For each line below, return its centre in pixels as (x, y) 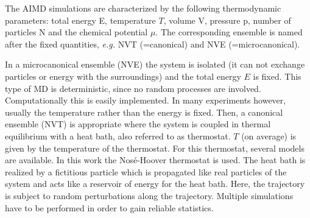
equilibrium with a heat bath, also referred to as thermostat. (118, 135)
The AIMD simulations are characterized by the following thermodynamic (143, 8)
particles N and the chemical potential (76, 32)
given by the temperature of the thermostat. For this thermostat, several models (155, 148)
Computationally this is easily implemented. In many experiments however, (146, 100)
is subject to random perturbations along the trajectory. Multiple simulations (149, 195)
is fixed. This (277, 76)
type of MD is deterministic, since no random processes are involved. (133, 88)
